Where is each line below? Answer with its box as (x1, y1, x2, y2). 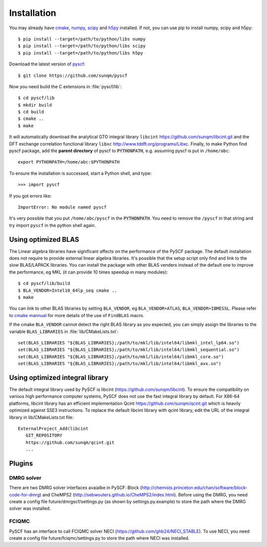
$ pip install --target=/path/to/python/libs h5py (18, 50, 143, 55)
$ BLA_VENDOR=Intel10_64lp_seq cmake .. (18, 287, 117, 293)
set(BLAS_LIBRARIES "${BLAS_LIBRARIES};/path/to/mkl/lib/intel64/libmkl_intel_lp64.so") (18, 340, 240, 345)
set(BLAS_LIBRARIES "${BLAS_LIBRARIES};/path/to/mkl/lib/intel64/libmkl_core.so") (18, 354, 224, 359)
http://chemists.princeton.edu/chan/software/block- (141, 485, 248, 491)
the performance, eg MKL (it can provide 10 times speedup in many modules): (9, 269, 168, 275)
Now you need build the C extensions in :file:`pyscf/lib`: (9, 83, 122, 89)
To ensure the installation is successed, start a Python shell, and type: (9, 170, 152, 176)
